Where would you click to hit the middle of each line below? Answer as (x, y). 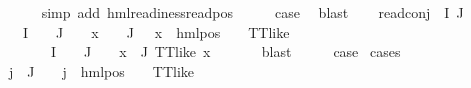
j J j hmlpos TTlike (101, 70)
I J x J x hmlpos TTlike (156, 31)
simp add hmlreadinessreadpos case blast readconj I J (252, 12)
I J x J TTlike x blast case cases (225, 51)
